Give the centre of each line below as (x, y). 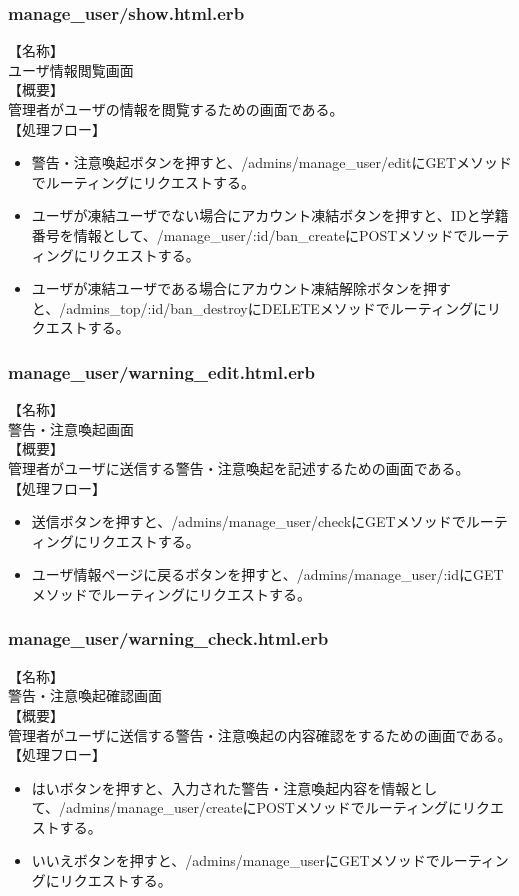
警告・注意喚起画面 (71, 428)
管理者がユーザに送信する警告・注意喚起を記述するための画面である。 (239, 467)
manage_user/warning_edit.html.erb (162, 371)
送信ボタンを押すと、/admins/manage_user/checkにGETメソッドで (248, 521)
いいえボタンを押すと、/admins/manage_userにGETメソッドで (235, 860)
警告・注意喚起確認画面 (85, 695)
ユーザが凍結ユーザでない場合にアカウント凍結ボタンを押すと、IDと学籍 (270, 215)
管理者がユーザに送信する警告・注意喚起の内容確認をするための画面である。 (260, 734)
